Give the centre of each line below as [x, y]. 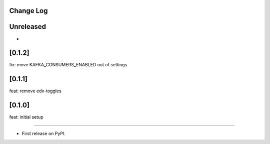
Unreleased [28, 27]
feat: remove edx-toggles [35, 91]
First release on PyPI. [44, 133]
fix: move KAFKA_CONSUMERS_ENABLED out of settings [68, 65]
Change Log [28, 11]
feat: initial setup [26, 117]
